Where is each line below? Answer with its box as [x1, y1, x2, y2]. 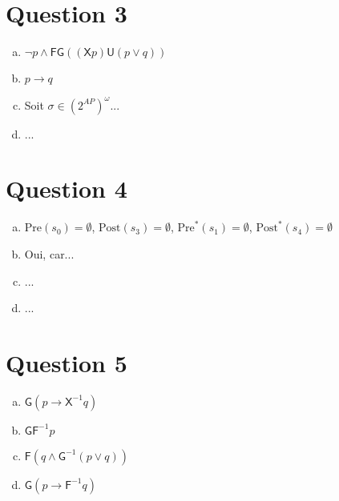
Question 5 [6, 346, 127, 379]
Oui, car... [24, 245, 75, 262]
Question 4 [6, 172, 127, 205]
